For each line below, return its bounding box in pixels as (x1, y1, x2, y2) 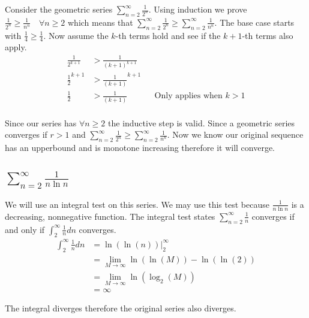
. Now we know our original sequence (167, 128, 304, 141)
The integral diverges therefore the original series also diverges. (5, 302, 236, 314)
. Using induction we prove (148, 3, 247, 15)
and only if (5, 223, 45, 235)
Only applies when (154, 92, 223, 101)
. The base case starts (214, 16, 295, 28)
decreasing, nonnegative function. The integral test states (5, 210, 215, 222)
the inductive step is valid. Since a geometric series (108, 116, 295, 129)
